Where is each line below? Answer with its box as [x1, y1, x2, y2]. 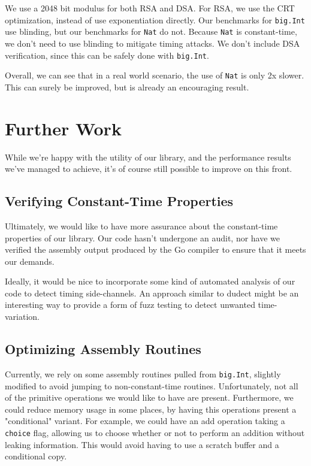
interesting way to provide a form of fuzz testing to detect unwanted [5, 298, 255, 311]
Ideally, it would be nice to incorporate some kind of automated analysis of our [5, 275, 295, 288]
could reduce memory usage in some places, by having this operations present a [5, 403, 297, 415]
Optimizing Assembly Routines [5, 340, 201, 358]
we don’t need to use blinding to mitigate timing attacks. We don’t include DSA [5, 37, 300, 49]
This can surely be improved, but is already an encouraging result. [5, 80, 249, 93]
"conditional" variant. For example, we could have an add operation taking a [5, 414, 285, 427]
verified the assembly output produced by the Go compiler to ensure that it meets [5, 243, 306, 256]
